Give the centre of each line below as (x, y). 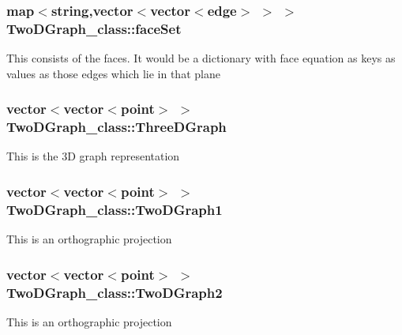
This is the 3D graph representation (93, 156)
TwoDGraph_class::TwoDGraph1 (115, 209)
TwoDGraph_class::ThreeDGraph (116, 127)
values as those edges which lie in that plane (113, 73)
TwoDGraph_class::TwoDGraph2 (115, 292)
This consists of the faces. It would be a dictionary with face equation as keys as (201, 58)
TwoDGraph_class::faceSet (94, 28)
